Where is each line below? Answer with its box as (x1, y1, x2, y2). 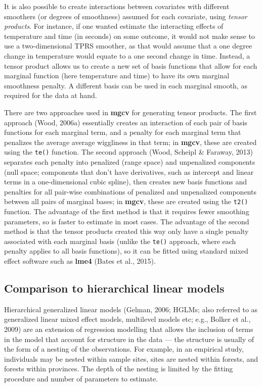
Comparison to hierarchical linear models (4, 280, 225, 296)
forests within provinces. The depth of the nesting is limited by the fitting (4, 363, 233, 374)
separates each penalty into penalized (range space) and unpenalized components (4, 156, 255, 167)
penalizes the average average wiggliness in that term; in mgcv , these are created (4, 136, 257, 147)
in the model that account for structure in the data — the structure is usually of (4, 333, 254, 344)
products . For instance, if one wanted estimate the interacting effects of (4, 21, 224, 31)
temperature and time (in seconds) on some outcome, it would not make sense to (4, 30, 255, 41)
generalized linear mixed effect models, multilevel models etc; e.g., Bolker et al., (4, 314, 251, 324)
